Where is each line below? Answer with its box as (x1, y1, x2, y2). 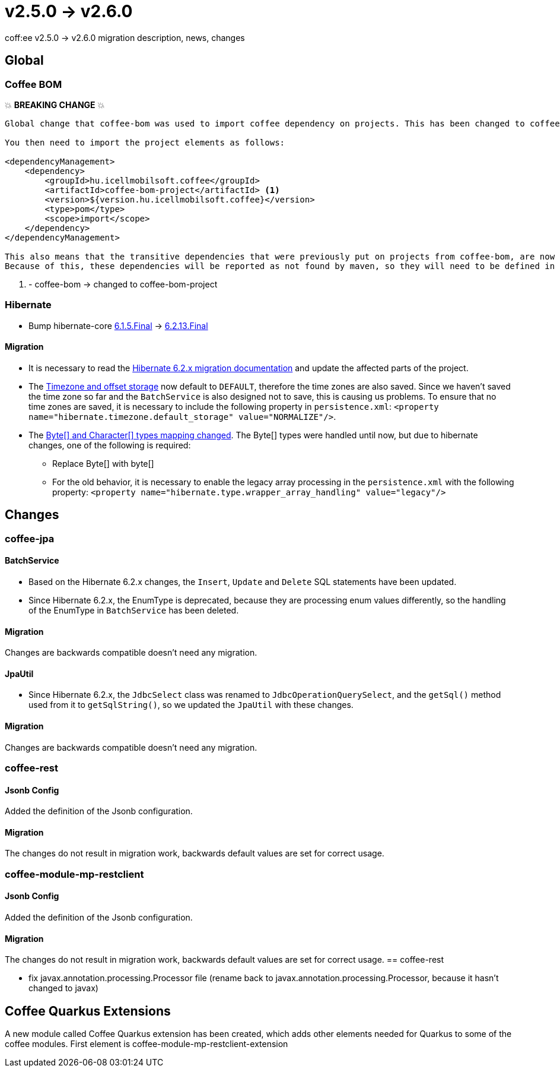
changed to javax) (28, 983, 98, 994)
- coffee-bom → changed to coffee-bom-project (28, 279, 218, 289)
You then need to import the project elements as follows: (5, 137, 285, 147)
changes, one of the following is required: (28, 439, 191, 450)
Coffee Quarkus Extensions (5, 1003, 171, 1019)
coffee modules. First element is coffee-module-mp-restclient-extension (5, 1039, 288, 1049)
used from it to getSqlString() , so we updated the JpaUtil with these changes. (28, 700, 354, 710)
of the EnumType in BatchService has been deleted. (28, 605, 239, 615)
